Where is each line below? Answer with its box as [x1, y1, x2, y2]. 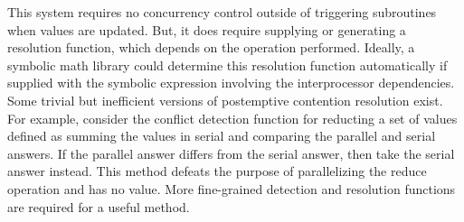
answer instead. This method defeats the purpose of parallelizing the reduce [7, 162, 427, 180]
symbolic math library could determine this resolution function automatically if [7, 55, 448, 74]
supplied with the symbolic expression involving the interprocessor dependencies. [7, 73, 455, 92]
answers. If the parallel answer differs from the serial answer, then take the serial [7, 143, 455, 162]
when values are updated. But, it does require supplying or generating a [7, 20, 406, 39]
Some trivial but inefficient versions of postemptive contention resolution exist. [7, 90, 443, 109]
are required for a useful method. [7, 197, 190, 216]
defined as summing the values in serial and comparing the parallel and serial [7, 126, 436, 145]
